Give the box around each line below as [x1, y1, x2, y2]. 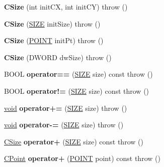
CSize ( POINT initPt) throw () [4, 35, 104, 46]
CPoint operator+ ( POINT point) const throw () [4, 153, 160, 163]
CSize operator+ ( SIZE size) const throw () [4, 136, 143, 146]
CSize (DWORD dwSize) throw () [4, 52, 112, 62]
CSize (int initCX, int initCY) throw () [4, 2, 128, 12]
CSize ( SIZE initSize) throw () [4, 18, 101, 29]
